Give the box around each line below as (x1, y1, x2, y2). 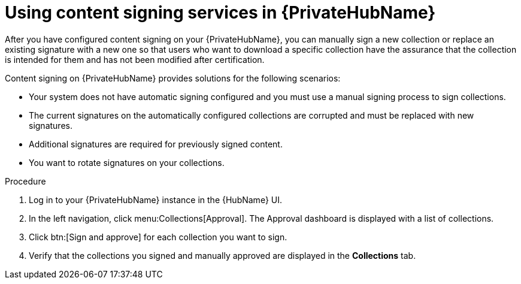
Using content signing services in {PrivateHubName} (5, 2, 436, 23)
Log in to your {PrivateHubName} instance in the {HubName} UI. (29, 194, 283, 205)
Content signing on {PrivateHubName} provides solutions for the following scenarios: (5, 72, 341, 83)
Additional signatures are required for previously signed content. (29, 138, 283, 149)
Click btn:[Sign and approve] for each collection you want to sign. (29, 231, 287, 242)
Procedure (5, 176, 46, 186)
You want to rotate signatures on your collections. (29, 157, 225, 168)
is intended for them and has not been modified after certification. (5, 54, 265, 65)
